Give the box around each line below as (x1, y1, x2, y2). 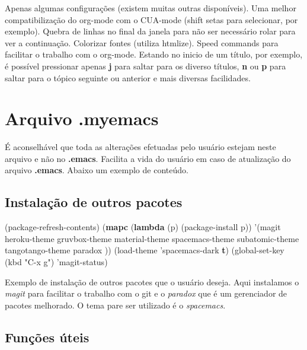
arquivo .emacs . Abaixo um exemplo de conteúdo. (5, 164, 188, 176)
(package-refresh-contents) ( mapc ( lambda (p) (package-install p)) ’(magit (5, 221, 281, 233)
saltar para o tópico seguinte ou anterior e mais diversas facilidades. (5, 71, 251, 84)
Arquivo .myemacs (5, 106, 159, 131)
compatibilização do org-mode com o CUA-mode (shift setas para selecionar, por (5, 13, 298, 26)
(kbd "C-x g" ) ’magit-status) (5, 256, 108, 268)
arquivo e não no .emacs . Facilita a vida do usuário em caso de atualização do (5, 152, 291, 164)
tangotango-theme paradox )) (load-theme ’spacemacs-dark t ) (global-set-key (5, 244, 284, 256)
